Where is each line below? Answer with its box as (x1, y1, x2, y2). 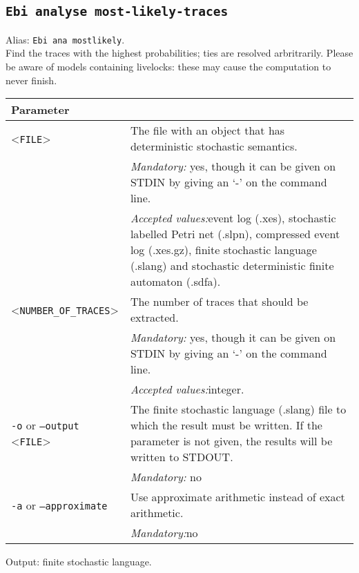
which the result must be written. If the (130, 417, 322, 434)
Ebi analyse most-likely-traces (6, 4, 229, 19)
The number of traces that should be (130, 293, 309, 310)
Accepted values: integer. (130, 381, 244, 398)
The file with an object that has (130, 122, 285, 139)
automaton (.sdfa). (130, 273, 221, 290)
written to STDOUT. (130, 449, 233, 465)
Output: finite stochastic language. (6, 554, 152, 569)
